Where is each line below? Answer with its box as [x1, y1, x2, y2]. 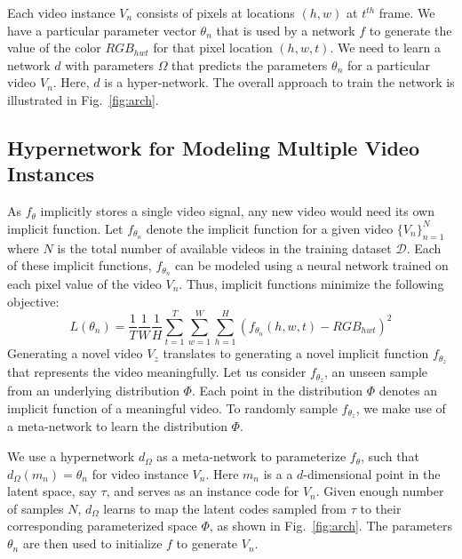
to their [360, 499, 402, 517]
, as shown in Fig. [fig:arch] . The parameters [209, 516, 452, 535]
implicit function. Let [7, 219, 123, 237]
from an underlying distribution [7, 381, 179, 400]
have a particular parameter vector [7, 20, 196, 39]
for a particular [346, 55, 431, 74]
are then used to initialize [22, 534, 163, 553]
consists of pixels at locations [136, 4, 295, 21]
